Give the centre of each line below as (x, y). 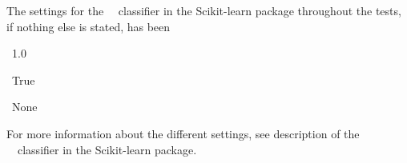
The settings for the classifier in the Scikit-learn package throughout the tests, (204, 10)
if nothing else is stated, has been (89, 26)
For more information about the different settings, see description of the (183, 133)
